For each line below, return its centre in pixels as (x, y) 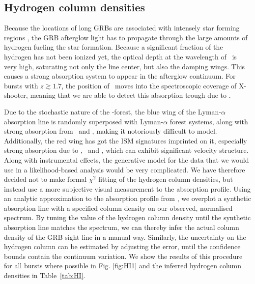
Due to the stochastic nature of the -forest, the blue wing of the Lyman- (113, 111)
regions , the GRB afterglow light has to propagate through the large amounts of (126, 37)
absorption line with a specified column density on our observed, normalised (118, 208)
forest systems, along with (209, 121)
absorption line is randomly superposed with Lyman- (84, 121)
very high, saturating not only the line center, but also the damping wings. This (125, 66)
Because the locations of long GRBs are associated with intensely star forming (122, 28)
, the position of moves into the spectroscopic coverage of (149, 85)
